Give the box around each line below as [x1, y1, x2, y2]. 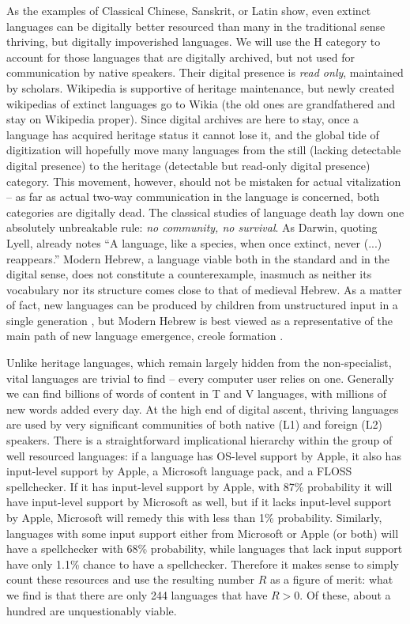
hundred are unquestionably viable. [6, 602, 177, 618]
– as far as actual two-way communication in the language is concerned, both [6, 188, 380, 205]
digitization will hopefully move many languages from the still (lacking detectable [6, 142, 401, 158]
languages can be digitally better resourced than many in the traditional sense [6, 17, 386, 34]
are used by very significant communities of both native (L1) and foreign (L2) [6, 416, 382, 433]
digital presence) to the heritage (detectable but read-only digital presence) [6, 157, 371, 173]
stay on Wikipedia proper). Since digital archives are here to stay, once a [6, 111, 359, 127]
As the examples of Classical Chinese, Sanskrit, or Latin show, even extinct [6, 2, 371, 18]
